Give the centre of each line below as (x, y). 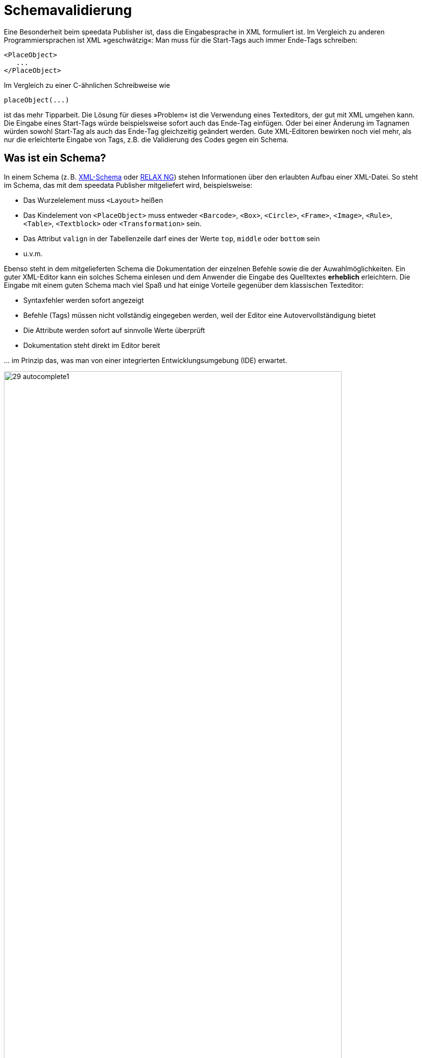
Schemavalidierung (68, 10)
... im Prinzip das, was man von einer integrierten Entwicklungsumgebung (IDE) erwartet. (146, 360)
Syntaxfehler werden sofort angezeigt (84, 300)
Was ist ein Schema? (55, 158)
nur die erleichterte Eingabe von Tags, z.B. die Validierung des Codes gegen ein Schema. (146, 139)
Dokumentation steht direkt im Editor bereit (92, 345)
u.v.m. (33, 253)
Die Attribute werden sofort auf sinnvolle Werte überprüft (114, 330)
